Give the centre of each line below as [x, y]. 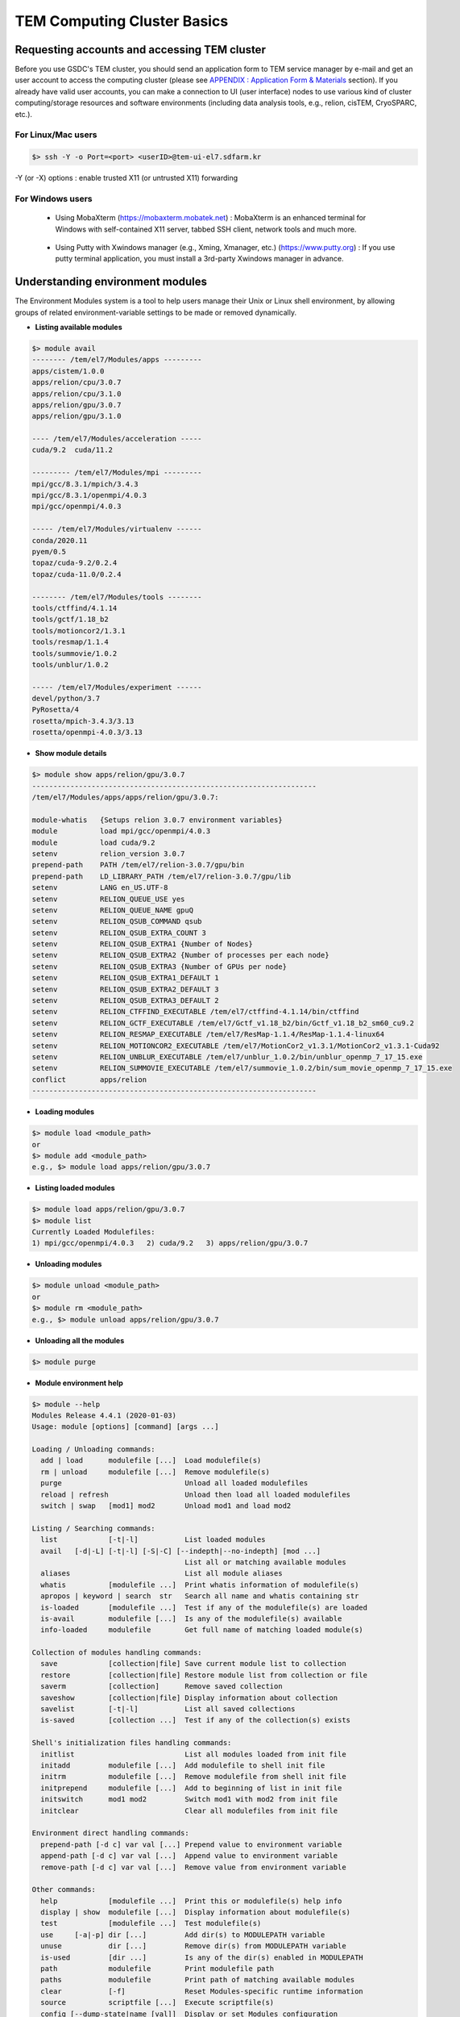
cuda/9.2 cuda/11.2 [72, 450]
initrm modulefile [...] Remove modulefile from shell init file [193, 1777]
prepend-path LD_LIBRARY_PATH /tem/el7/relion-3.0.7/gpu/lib [162, 876]
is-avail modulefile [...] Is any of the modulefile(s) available [191, 1618]
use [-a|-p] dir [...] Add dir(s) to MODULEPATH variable [183, 1935]
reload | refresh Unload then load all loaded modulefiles [195, 1494]
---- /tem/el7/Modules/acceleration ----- [117, 439]
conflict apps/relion [89, 1079]
